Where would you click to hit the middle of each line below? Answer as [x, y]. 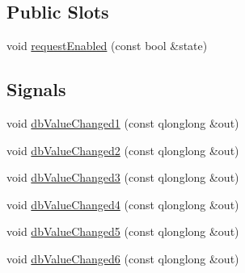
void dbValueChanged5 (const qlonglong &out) [123, 231]
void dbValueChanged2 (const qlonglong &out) [123, 150]
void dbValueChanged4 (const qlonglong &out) [123, 204]
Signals [36, 89]
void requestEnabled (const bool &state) [107, 46]
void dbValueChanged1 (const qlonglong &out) [123, 123]
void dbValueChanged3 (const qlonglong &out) [123, 177]
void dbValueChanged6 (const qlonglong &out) [123, 258]
